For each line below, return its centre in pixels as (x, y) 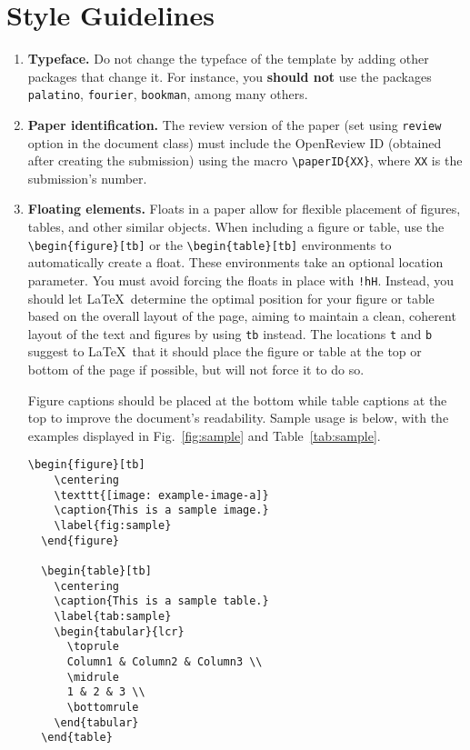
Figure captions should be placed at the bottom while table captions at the (237, 400)
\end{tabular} (96, 722)
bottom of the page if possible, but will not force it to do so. (196, 369)
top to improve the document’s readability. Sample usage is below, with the (238, 418)
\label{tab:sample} (113, 616)
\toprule (93, 647)
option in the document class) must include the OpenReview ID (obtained (235, 142)
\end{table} (77, 738)
